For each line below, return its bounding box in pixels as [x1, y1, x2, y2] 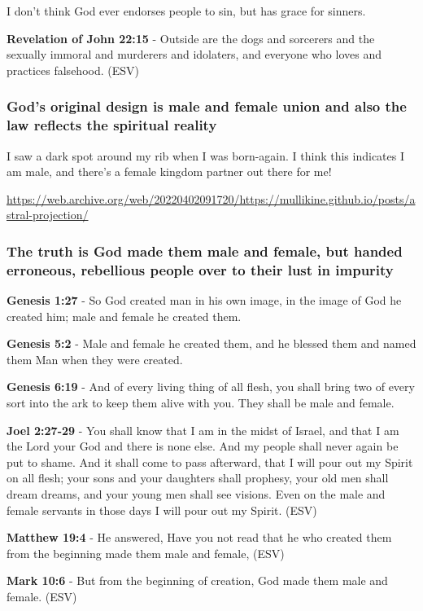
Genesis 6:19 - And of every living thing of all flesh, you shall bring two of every [7, 378, 415, 395]
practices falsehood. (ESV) [7, 61, 139, 78]
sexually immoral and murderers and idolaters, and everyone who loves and [7, 46, 382, 63]
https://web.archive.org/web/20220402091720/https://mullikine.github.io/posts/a [7, 190, 416, 207]
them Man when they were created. [7, 350, 183, 367]
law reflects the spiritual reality [7, 115, 217, 135]
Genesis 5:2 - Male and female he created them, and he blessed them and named [7, 335, 416, 352]
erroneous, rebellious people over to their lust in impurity [7, 259, 394, 279]
